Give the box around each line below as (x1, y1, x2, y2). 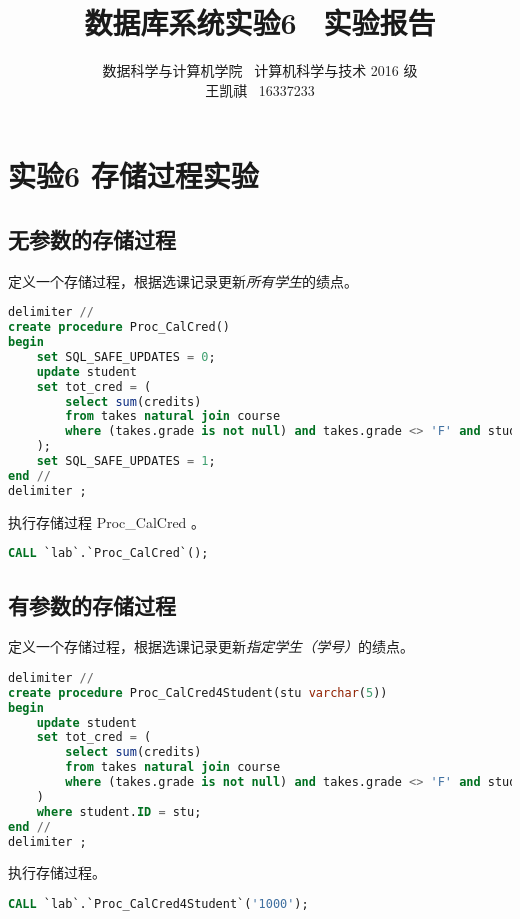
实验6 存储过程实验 (8, 155, 259, 196)
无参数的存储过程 (8, 223, 176, 254)
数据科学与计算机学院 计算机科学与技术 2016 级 (102, 60, 418, 81)
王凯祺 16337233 (205, 79, 315, 100)
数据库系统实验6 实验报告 (84, 2, 436, 43)
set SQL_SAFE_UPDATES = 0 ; (36, 349, 216, 364)
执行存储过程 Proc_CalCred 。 (8, 511, 206, 532)
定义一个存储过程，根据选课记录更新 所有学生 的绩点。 (8, 270, 358, 291)
